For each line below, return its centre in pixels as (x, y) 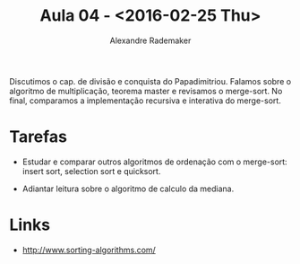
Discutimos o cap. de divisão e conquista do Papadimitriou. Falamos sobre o (150, 81)
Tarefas (38, 137)
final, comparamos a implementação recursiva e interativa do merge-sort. (146, 101)
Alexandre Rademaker (150, 40)
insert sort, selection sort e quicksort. (91, 171)
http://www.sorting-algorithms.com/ (89, 250)
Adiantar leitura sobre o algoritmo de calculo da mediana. (128, 189)
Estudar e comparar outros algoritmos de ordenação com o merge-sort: (155, 162)
